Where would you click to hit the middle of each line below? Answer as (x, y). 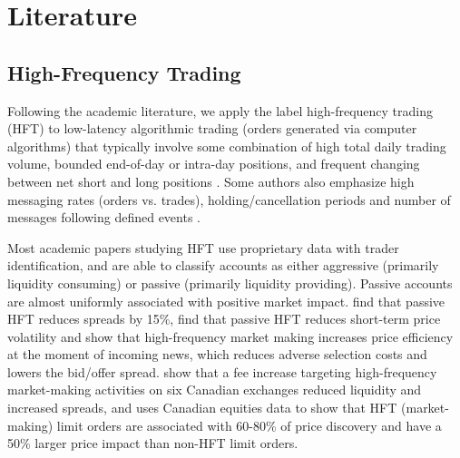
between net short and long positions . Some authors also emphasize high (211, 181)
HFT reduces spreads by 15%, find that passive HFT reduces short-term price (224, 319)
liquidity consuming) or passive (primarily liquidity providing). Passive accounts (230, 283)
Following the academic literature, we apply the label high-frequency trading (220, 110)
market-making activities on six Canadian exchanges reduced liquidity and (215, 390)
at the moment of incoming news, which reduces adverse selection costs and (217, 354)
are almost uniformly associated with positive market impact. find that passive (226, 301)
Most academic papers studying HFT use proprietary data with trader (203, 247)
